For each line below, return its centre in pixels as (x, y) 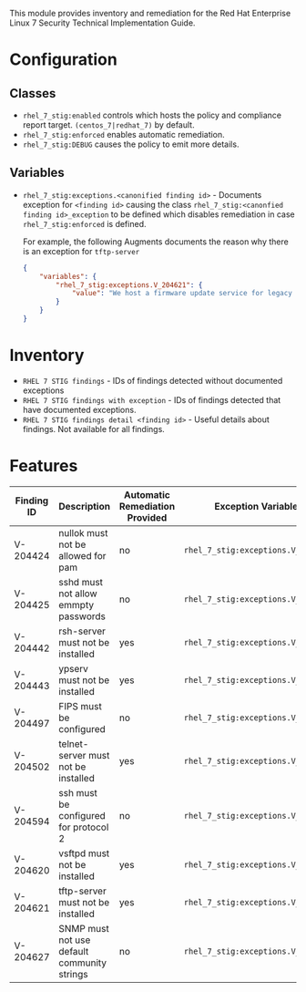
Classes (33, 93)
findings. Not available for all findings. (94, 429)
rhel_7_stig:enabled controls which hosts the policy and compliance (152, 115)
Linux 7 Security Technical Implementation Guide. (102, 23)
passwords (82, 616)
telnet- (74, 744)
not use (75, 940)
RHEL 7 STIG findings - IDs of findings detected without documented (153, 380)
